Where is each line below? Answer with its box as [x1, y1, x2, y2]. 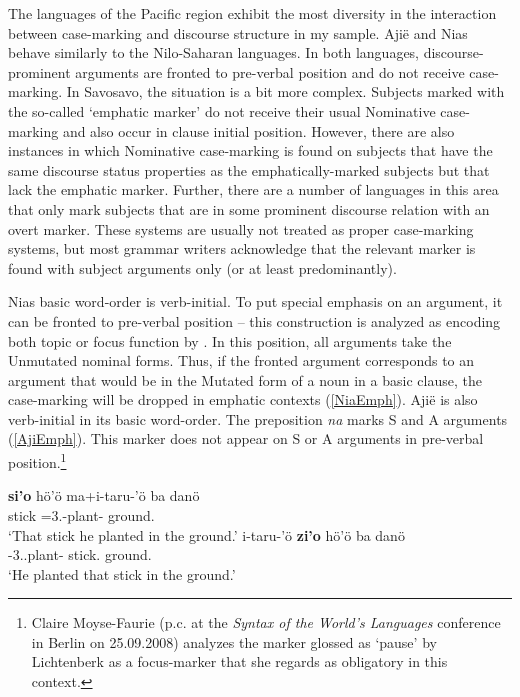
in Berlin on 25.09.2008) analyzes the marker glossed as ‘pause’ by [31, 631, 437, 652]
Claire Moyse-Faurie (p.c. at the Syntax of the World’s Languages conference [31, 612, 501, 633]
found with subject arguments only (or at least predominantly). [8, 257, 397, 278]
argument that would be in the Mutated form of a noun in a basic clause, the [8, 369, 482, 390]
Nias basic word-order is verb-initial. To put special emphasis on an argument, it [8, 291, 503, 312]
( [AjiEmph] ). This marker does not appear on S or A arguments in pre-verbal [8, 428, 484, 449]
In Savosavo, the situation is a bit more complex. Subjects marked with [66, 81, 505, 102]
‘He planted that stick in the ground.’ [8, 563, 236, 584]
